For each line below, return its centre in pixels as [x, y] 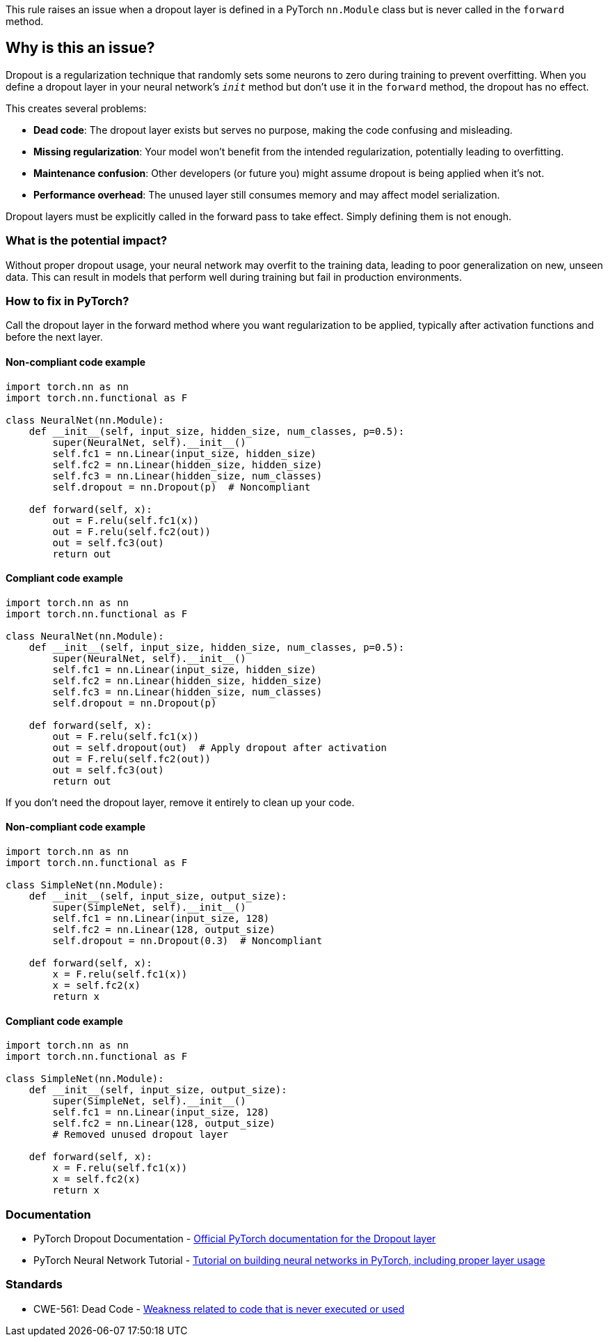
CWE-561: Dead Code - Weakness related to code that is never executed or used [219, 1309]
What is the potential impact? [87, 241]
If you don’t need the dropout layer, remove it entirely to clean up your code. [180, 802]
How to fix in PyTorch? [67, 301]
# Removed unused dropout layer [141, 1135]
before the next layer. [54, 337]
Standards [34, 1285]
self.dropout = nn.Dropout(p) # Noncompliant [182, 487]
